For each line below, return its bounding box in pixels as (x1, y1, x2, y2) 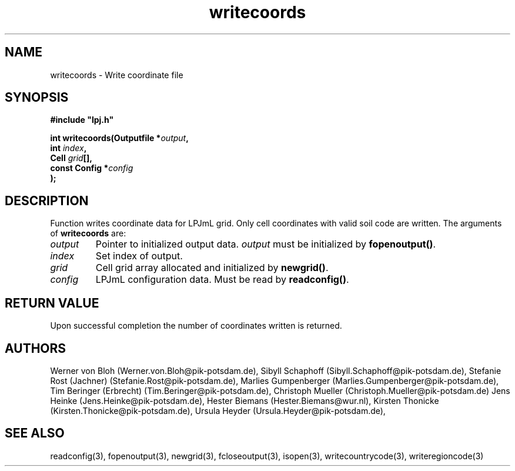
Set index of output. (95, 250, 183, 262)
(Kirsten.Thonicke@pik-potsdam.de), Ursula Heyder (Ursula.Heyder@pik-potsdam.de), (50, 405, 386, 416)
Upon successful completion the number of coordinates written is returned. (50, 320, 342, 331)
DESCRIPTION (5, 193, 89, 208)
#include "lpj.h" (50, 115, 114, 125)
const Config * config (50, 163, 133, 173)
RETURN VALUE (5, 295, 99, 310)
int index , (50, 143, 87, 153)
